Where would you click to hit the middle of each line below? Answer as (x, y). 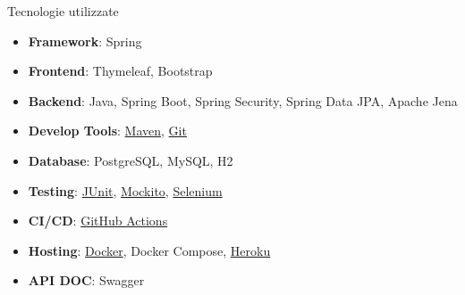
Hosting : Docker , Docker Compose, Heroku (149, 250)
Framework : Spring (85, 41)
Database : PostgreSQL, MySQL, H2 (131, 160)
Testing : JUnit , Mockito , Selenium (125, 190)
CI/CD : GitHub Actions (98, 221)
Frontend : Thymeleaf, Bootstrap (120, 71)
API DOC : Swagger (86, 280)
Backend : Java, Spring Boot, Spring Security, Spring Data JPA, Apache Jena (243, 100)
